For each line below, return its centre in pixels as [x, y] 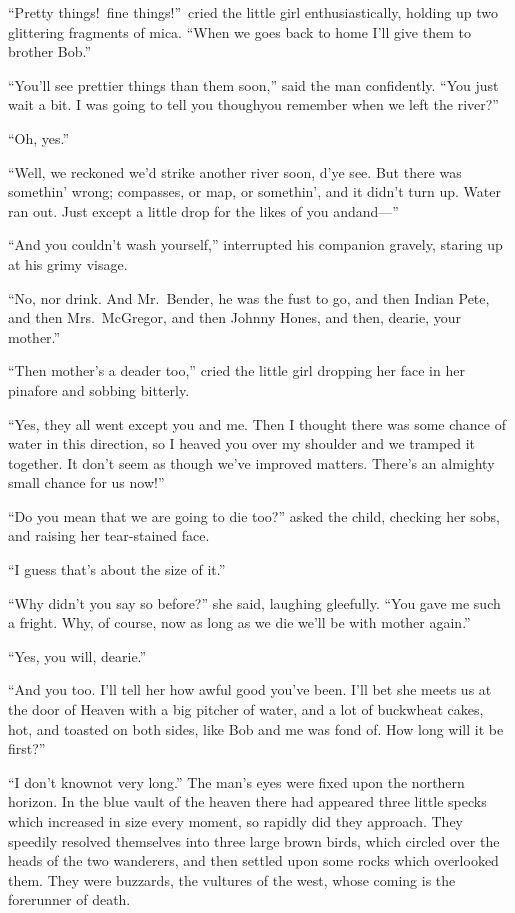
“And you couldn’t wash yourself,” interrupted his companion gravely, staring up [255, 244]
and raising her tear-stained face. [109, 535]
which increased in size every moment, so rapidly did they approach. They [235, 821]
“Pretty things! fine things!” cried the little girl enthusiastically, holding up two [253, 12]
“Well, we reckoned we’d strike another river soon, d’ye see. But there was [235, 171]
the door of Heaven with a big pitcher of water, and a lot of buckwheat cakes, [246, 709]
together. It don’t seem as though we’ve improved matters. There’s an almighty [251, 462]
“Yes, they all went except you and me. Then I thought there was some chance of [257, 423]
